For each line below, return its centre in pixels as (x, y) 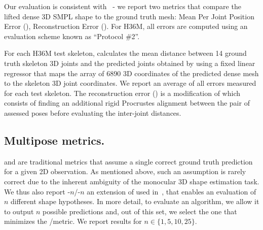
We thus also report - (37, 191)
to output (19, 211)
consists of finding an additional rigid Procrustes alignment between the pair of (127, 103)
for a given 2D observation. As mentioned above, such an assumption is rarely (125, 171)
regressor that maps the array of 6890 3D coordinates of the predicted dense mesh (131, 73)
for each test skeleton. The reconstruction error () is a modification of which (122, 93)
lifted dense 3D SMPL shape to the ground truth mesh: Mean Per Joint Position (129, 16)
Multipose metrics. (54, 140)
